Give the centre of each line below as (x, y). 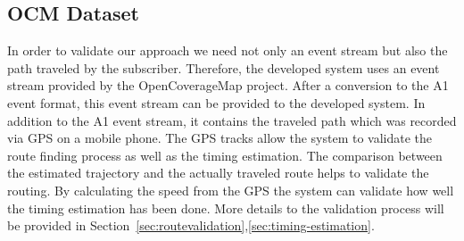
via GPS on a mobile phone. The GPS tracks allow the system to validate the (220, 138)
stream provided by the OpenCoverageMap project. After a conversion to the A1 (228, 85)
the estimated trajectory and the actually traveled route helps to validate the (218, 173)
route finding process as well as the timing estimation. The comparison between (225, 155)
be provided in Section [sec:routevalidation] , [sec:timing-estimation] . (191, 225)
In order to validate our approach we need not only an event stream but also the (228, 50)
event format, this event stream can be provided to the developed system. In (216, 102)
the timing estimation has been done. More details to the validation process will (226, 208)
